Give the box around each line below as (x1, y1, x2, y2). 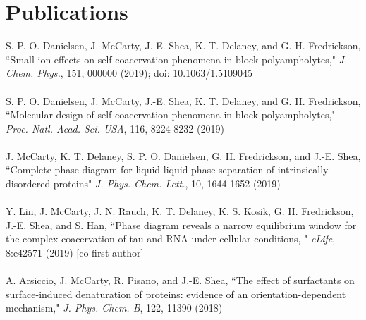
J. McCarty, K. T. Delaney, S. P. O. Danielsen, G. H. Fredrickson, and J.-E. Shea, (6, 148, 361, 163)
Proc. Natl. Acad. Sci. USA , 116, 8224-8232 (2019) (6, 121, 224, 135)
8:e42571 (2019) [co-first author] (6, 245, 144, 260)
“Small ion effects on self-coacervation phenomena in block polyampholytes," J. (6, 51, 348, 66)
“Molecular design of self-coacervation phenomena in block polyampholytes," (6, 107, 336, 122)
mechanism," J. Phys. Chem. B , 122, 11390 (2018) (6, 300, 223, 315)
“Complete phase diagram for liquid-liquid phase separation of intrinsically (6, 162, 329, 177)
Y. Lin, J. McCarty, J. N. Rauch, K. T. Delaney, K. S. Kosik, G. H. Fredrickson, (6, 204, 354, 219)
